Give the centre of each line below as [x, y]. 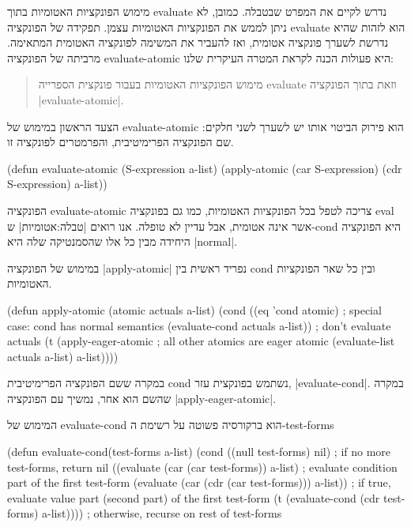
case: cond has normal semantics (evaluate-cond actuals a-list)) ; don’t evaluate [199, 325]
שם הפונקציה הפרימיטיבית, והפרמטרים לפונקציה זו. [121, 142]
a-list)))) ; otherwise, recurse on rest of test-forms [162, 513]
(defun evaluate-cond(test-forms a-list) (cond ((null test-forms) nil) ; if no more [199, 452]
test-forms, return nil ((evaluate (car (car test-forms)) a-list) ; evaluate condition [202, 467]
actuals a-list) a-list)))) [63, 356]
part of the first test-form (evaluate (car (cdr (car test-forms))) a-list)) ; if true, [199, 482]
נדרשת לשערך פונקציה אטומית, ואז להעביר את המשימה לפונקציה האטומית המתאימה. [198, 42]
